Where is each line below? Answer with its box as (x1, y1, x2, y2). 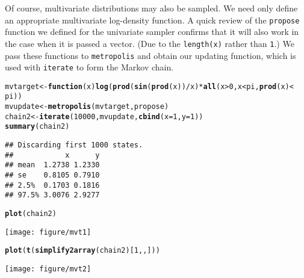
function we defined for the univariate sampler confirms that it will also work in (5, 25, 299, 38)
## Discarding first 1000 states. (5, 141, 143, 150)
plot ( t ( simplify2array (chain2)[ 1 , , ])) (5, 246, 160, 255)
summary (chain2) (5, 122, 70, 131)
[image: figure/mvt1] (5, 227, 92, 236)
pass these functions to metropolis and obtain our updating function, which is (5, 49, 296, 61)
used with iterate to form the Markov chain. (5, 61, 174, 73)
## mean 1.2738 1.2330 (5, 161, 100, 170)
